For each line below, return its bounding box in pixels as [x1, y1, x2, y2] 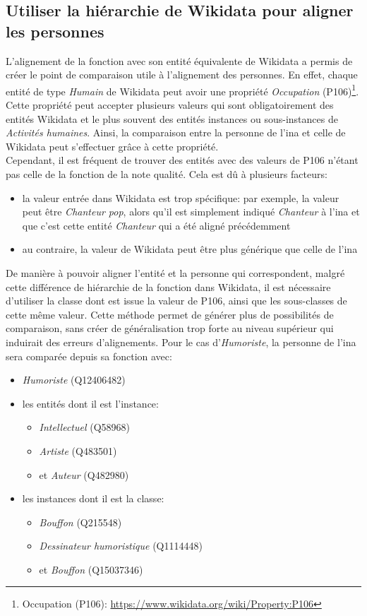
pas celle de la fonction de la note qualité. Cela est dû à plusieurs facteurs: [6, 167, 327, 181]
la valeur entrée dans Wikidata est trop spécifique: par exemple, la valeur [22, 190, 339, 205]
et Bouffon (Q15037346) [39, 562, 143, 576]
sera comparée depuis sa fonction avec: [6, 348, 172, 363]
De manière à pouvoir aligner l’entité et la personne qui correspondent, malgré [6, 265, 345, 280]
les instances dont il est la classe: [22, 491, 164, 506]
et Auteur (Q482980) [39, 467, 129, 482]
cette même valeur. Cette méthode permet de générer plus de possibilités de [6, 307, 334, 321]
